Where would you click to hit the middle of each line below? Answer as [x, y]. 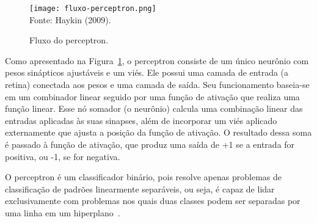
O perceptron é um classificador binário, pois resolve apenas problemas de [143, 177]
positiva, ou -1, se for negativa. [63, 156]
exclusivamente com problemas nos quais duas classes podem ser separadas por [153, 201]
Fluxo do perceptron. [69, 40]
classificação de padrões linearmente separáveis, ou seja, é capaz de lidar [140, 188]
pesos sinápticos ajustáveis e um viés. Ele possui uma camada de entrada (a [147, 72]
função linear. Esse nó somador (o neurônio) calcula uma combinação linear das [154, 108]
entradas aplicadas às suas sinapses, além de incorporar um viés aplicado [141, 120]
